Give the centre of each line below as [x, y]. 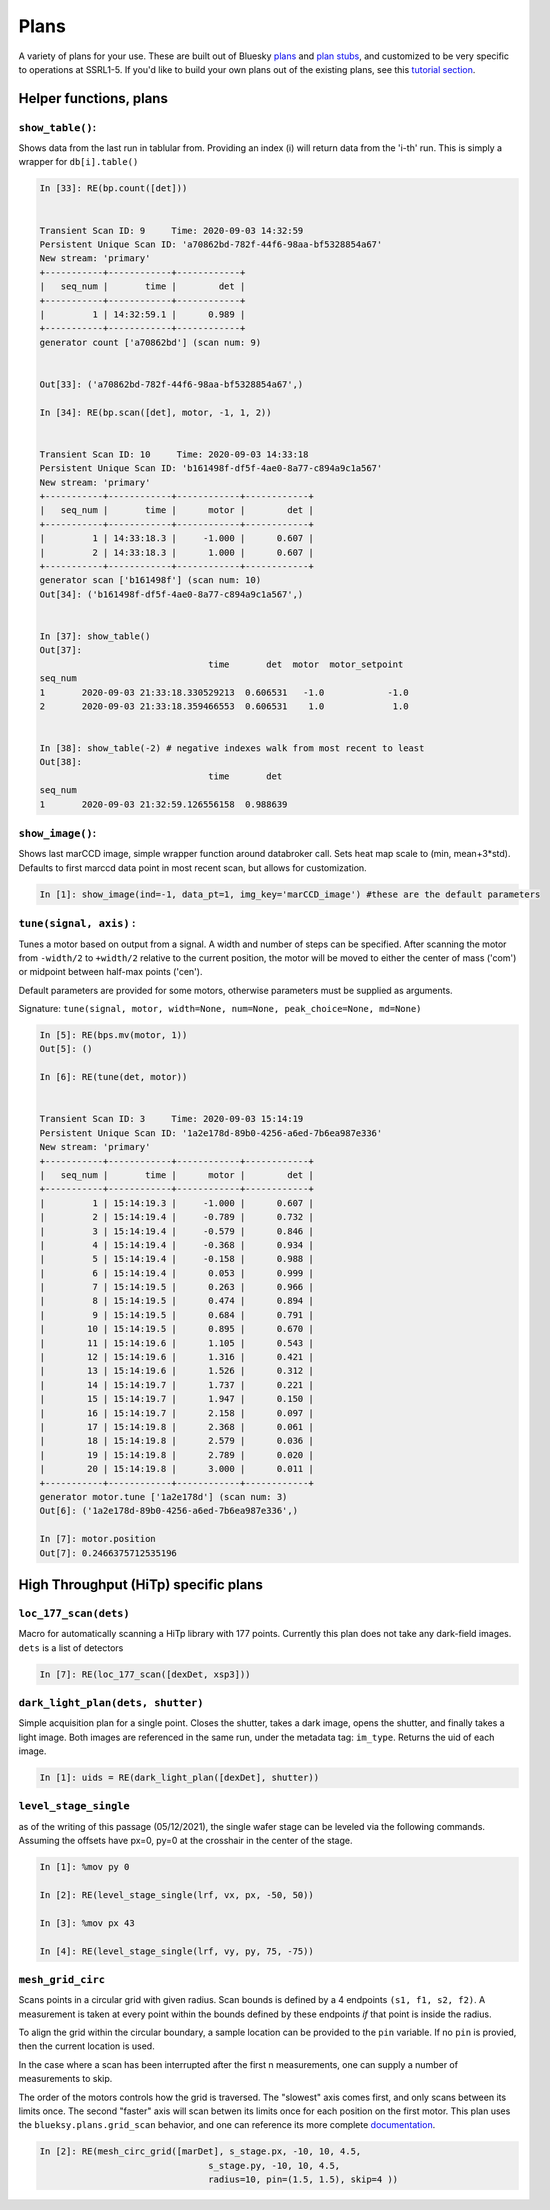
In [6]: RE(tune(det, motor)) [113, 1077]
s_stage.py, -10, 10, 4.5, [274, 2165]
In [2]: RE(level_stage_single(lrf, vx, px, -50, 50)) [176, 1895]
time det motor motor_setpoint [306, 664]
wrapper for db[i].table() [78, 162]
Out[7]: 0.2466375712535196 [108, 1553]
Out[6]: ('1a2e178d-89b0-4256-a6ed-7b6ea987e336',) [169, 1511]
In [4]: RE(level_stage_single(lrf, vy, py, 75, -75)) [176, 1951]
